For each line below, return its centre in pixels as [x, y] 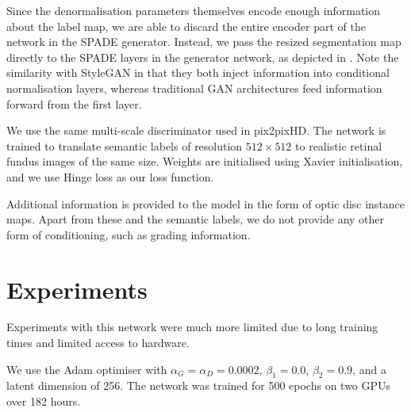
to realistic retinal [339, 145]
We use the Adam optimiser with [87, 369]
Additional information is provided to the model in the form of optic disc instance [206, 203]
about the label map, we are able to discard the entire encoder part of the [186, 26]
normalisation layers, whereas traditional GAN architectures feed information [194, 88]
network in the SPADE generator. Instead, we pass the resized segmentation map [204, 42]
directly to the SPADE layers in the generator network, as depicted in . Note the [203, 57]
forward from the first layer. [74, 103]
